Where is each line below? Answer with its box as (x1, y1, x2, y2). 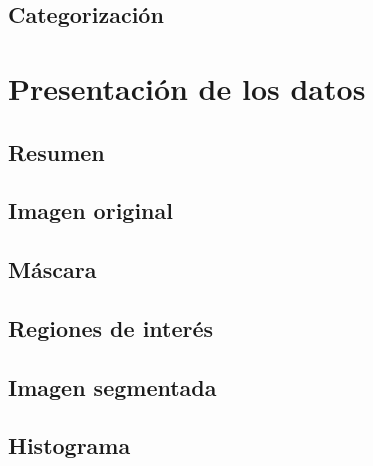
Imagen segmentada (8, 371, 217, 402)
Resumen (8, 136, 105, 167)
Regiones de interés (8, 312, 214, 343)
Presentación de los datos (8, 67, 366, 108)
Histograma (8, 430, 131, 461)
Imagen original (8, 195, 173, 226)
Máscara (8, 254, 97, 285)
